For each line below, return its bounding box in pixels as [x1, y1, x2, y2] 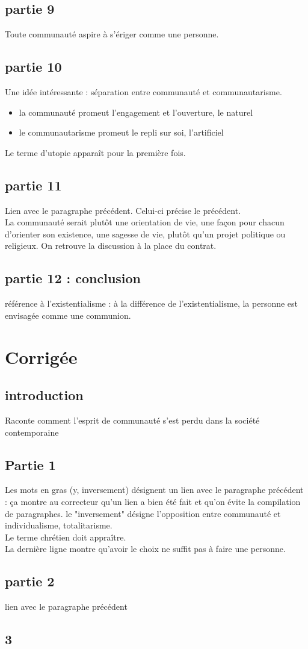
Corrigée [5, 344, 78, 369]
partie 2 [5, 572, 55, 591]
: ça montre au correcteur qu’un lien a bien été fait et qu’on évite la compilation [5, 495, 301, 507]
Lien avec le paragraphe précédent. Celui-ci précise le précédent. [5, 204, 241, 216]
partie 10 [5, 57, 62, 76]
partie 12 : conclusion [5, 269, 141, 287]
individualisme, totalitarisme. [5, 519, 112, 531]
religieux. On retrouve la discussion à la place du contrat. [5, 239, 217, 252]
